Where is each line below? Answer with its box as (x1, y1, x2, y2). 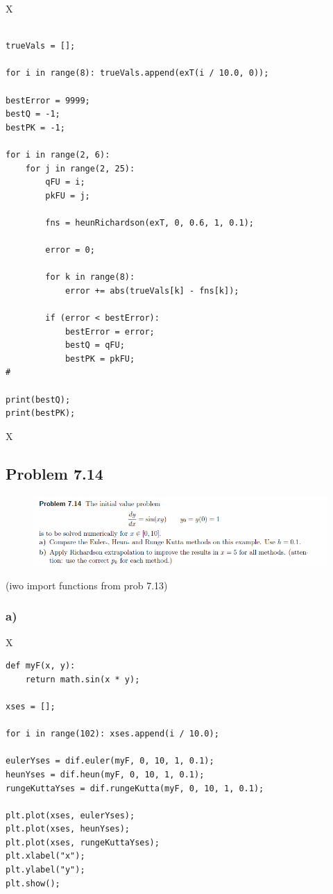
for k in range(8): (45, 272, 135, 282)
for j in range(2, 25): (25, 163, 135, 174)
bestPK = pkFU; (65, 353, 135, 364)
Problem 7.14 (6, 462, 103, 484)
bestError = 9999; (6, 95, 90, 106)
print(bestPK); (6, 408, 76, 419)
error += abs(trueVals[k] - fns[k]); (65, 285, 239, 296)
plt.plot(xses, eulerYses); (6, 810, 135, 820)
